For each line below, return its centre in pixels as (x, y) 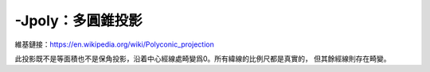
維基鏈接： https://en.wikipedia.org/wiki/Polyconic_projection (114, 44)
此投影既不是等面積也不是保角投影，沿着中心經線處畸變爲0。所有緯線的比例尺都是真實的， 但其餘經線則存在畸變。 (203, 59)
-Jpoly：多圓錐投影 (78, 21)
